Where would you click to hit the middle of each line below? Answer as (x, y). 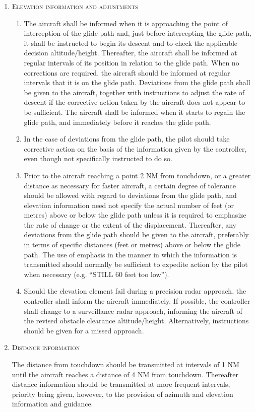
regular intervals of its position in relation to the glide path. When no (132, 62)
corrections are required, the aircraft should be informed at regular (127, 72)
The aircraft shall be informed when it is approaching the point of (126, 23)
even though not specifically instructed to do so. (98, 158)
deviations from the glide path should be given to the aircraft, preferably (136, 234)
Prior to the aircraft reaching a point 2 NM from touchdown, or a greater (137, 175)
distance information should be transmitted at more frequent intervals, (121, 384)
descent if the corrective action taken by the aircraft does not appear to (135, 102)
